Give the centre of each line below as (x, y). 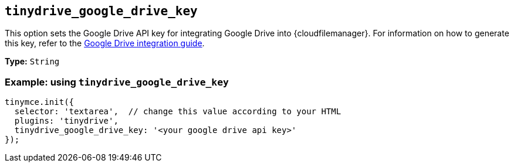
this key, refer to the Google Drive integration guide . (105, 43)
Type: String (32, 62)
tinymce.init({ (40, 102)
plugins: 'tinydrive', (66, 121)
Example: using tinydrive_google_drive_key (117, 82)
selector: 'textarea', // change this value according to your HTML (178, 112)
